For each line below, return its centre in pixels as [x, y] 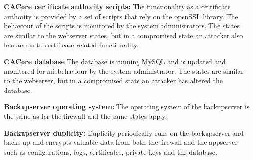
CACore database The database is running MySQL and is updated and [115, 61]
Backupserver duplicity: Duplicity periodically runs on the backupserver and [124, 132]
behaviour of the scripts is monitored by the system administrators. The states [122, 26]
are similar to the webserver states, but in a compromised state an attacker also [124, 35]
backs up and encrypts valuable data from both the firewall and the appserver [121, 142]
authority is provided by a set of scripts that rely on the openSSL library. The [121, 16]
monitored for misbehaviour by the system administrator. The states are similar [124, 71]
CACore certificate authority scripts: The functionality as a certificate [117, 6]
